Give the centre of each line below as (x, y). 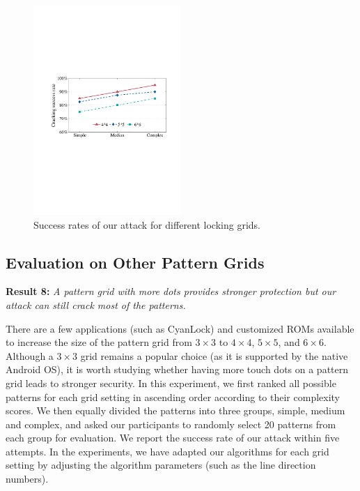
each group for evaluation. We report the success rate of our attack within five (173, 438)
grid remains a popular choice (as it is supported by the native (214, 355)
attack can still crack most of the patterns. (96, 304)
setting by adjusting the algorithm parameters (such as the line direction (161, 465)
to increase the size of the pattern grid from (99, 342)
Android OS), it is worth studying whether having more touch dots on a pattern (177, 369)
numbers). (27, 479)
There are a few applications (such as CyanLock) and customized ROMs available (180, 328)
